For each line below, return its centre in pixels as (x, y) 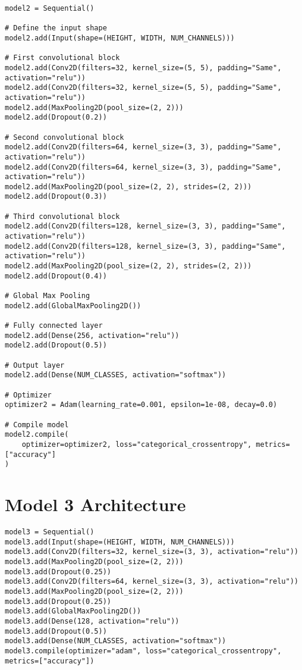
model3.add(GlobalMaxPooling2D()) (73, 611)
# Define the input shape (56, 28)
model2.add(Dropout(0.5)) (56, 345)
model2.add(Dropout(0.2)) (56, 118)
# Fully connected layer (54, 325)
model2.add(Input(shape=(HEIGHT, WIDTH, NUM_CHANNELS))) (120, 38)
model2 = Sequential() (50, 8)
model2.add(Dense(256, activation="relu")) (92, 335)
